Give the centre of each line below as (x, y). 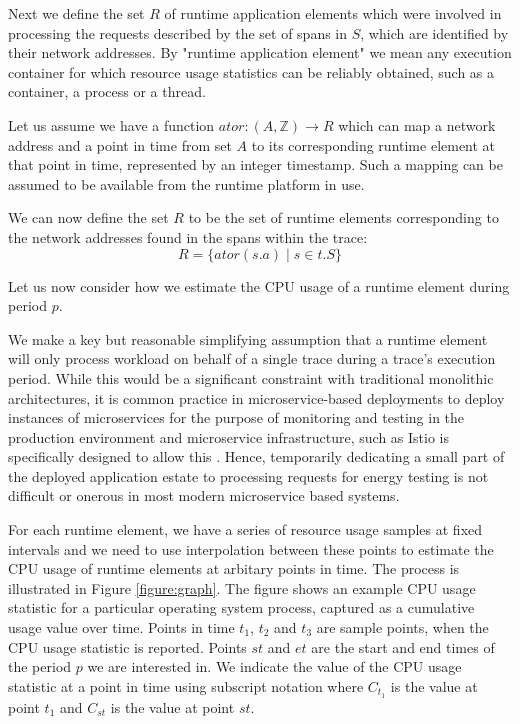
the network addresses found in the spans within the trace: (188, 236)
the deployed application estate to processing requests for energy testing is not (248, 475)
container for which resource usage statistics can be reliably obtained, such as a (251, 71)
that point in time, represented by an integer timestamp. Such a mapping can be (255, 164)
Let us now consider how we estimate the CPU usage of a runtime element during (259, 285)
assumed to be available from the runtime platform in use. (186, 183)
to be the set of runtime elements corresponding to (343, 217)
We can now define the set (88, 217)
